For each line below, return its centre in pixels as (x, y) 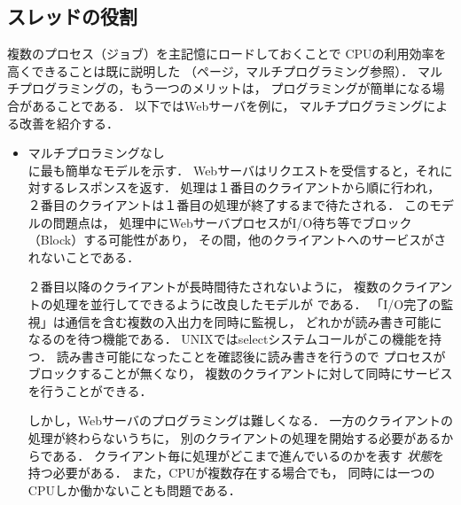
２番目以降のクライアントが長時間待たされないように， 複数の (209, 287)
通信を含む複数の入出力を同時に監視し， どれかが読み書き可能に (254, 321)
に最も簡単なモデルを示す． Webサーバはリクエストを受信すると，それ (234, 170)
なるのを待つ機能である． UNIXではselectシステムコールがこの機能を (228, 339)
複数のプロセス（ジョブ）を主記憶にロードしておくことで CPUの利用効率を (227, 54)
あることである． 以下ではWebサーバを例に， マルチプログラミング (227, 105)
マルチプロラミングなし (96, 153)
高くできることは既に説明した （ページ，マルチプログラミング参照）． (211, 70)
